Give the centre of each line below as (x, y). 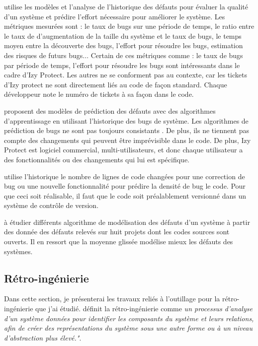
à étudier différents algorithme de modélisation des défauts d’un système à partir (127, 222)
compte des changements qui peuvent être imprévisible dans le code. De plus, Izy (128, 140)
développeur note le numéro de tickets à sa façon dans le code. (99, 94)
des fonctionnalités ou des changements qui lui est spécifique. (97, 159)
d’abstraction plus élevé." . (43, 337)
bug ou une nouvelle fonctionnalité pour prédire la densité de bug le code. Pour (125, 186)
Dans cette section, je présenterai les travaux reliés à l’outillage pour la (112, 299)
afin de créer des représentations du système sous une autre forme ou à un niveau (128, 328)
